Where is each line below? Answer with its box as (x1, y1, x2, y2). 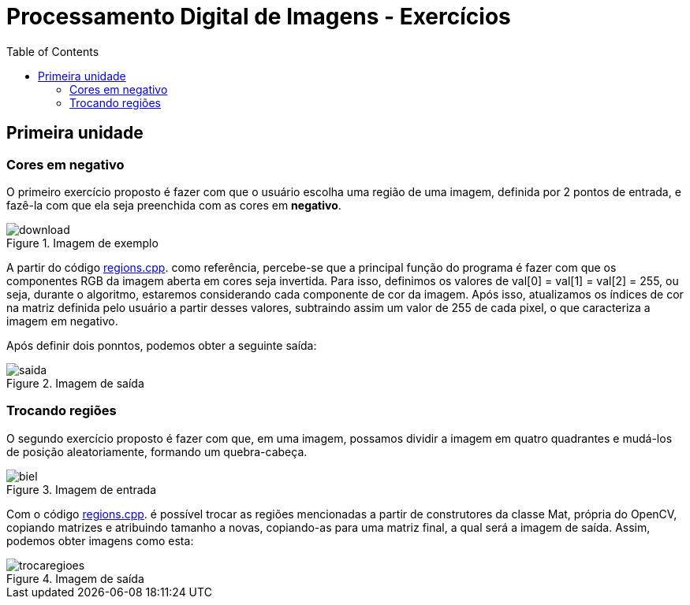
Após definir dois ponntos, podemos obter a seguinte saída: (6, 338, 317, 352)
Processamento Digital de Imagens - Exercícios (6, 3, 511, 30)
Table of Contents (6, 44, 99, 58)
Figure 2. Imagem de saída (6, 376, 144, 390)
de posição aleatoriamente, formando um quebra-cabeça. (6, 444, 308, 458)
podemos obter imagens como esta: (6, 533, 194, 547)
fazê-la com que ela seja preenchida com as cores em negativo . (6, 198, 341, 212)
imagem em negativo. (6, 314, 118, 328)
